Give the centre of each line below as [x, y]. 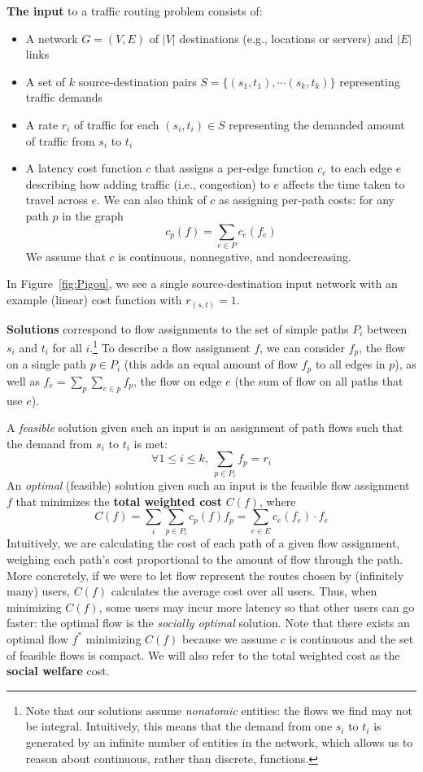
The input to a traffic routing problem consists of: [135, 11]
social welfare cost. [58, 671]
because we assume [230, 638]
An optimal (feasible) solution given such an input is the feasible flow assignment [208, 485]
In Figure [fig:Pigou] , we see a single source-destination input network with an [202, 284]
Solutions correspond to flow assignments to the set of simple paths [178, 328]
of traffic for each [116, 124]
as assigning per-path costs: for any [307, 200]
